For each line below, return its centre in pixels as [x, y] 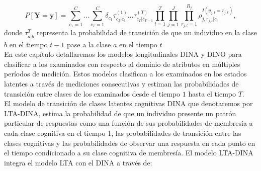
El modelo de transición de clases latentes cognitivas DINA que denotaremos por [128, 103]
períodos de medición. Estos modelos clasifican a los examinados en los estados [125, 74]
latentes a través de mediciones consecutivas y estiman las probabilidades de [121, 83]
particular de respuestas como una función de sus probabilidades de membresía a [128, 123]
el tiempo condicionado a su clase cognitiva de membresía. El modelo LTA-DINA [129, 153]
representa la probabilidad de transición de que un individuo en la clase [147, 32]
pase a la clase [89, 44]
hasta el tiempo [212, 93]
